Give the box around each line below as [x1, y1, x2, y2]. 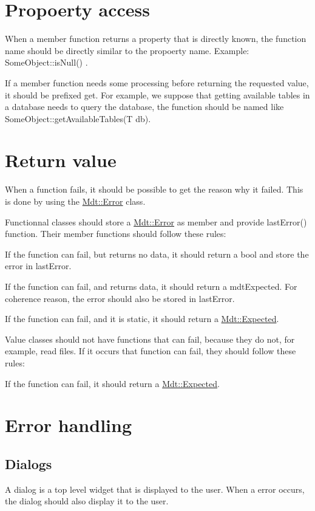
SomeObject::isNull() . [5, 56, 88, 69]
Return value [5, 148, 117, 173]
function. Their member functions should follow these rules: [5, 227, 226, 240]
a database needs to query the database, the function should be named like [5, 100, 284, 113]
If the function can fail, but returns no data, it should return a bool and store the [5, 247, 309, 260]
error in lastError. [5, 259, 72, 272]
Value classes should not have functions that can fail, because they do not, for [5, 332, 295, 345]
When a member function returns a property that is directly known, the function [5, 32, 307, 45]
